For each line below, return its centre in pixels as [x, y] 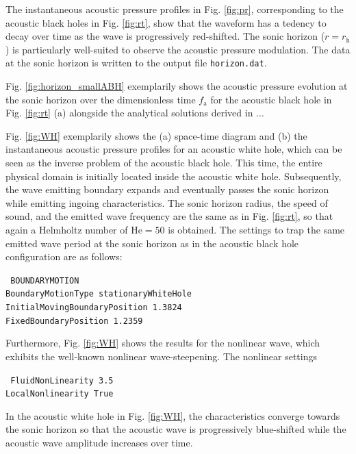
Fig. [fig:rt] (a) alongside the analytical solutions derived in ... [135, 113]
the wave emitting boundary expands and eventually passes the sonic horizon [167, 189]
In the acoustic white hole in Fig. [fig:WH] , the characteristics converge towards [173, 415]
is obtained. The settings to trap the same [256, 229]
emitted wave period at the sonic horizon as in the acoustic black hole [152, 243]
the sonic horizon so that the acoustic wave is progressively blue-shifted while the [176, 429]
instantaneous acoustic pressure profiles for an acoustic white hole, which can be [174, 149]
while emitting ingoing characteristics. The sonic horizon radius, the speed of [167, 202]
